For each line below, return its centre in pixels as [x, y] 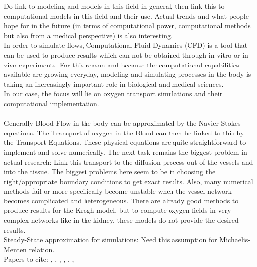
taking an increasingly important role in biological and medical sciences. [114, 84]
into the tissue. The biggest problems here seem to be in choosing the [110, 171]
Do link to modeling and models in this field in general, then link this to [114, 6]
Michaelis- [235, 239]
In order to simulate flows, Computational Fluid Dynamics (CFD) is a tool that [126, 45]
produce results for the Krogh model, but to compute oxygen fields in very [118, 210]
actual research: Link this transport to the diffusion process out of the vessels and [128, 162]
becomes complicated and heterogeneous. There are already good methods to [121, 200]
